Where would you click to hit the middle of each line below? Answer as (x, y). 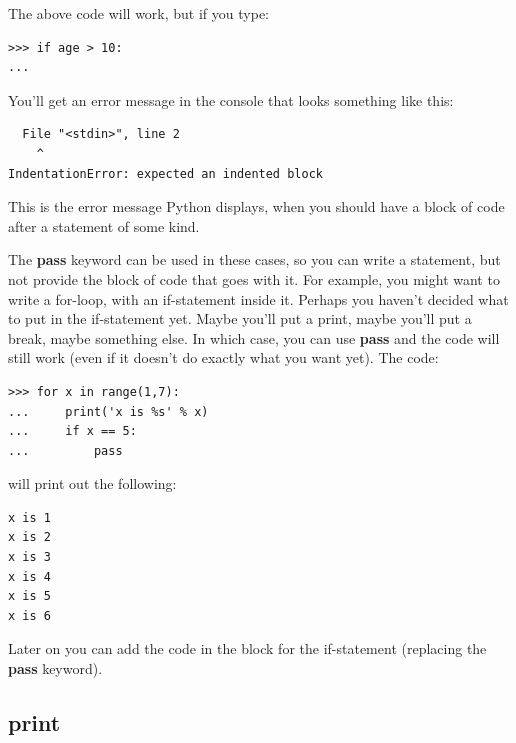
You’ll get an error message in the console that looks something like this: (231, 99)
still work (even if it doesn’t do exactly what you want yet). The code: (223, 357)
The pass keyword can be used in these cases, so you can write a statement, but (254, 259)
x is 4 (29, 576)
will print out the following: (92, 483)
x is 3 (29, 557)
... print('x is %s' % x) (108, 411)
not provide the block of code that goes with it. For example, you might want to (254, 278)
